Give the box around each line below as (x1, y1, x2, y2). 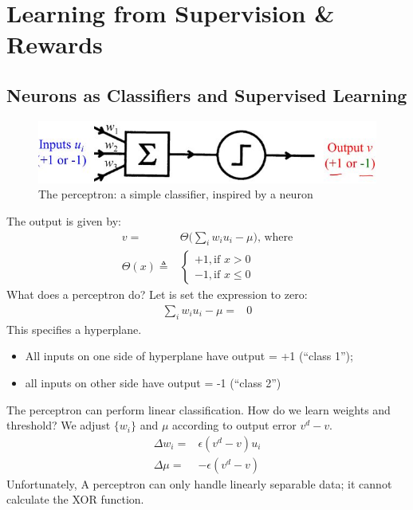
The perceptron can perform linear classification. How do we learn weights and (6, 401, 391, 418)
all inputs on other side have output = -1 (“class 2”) (25, 375, 281, 391)
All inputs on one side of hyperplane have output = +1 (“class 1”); (25, 347, 353, 364)
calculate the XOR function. (6, 491, 144, 508)
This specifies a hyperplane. (6, 320, 142, 337)
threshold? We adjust (6, 417, 111, 433)
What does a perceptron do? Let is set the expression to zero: (6, 286, 308, 303)
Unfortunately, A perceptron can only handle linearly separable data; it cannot (6, 475, 392, 492)
